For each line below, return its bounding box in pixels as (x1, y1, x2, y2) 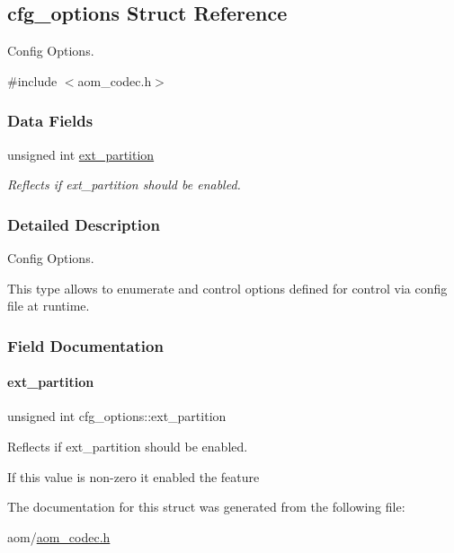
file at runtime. (7, 296, 90, 315)
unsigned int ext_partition (7, 145, 155, 163)
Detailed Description (7, 213, 160, 235)
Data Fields (7, 110, 93, 132)
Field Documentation (7, 334, 164, 356)
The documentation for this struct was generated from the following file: (7, 497, 405, 516)
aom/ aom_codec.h (7, 527, 111, 546)
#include (7, 71, 58, 90)
